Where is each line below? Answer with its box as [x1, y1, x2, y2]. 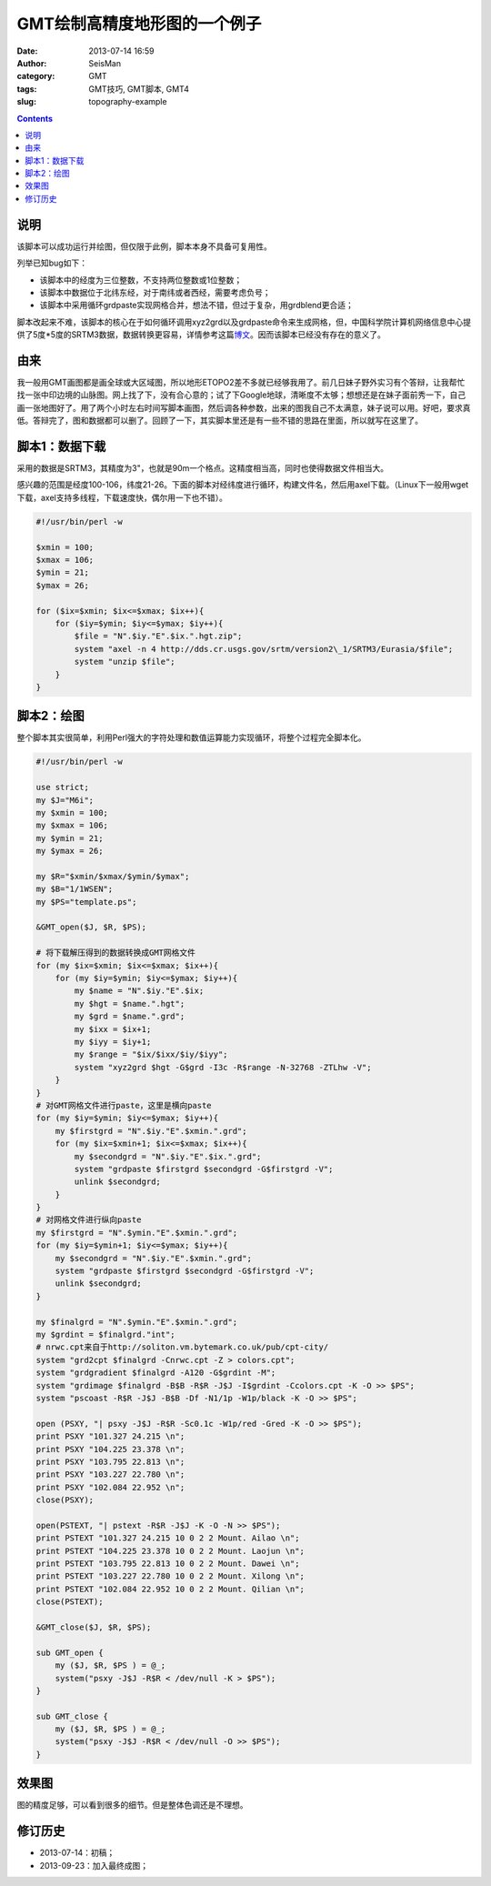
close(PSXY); [35, 1495, 95, 1505]
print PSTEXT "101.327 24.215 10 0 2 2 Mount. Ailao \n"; [35, 1533, 300, 1543]
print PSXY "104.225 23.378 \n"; [35, 1444, 185, 1454]
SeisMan [88, 57, 122, 68]
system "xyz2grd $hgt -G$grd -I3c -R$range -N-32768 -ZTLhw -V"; [74, 1062, 372, 1072]
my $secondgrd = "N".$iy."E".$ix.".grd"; [74, 1151, 262, 1161]
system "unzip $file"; [74, 657, 176, 667]
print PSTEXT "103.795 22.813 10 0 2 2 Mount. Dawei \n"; [35, 1559, 300, 1569]
